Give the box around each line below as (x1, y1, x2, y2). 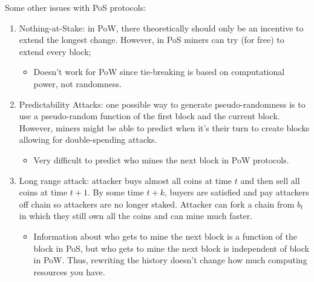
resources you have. (33, 265, 105, 278)
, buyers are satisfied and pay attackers (165, 186, 309, 198)
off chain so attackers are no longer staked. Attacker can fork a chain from (19, 197, 295, 210)
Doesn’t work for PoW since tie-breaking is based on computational (33, 65, 285, 78)
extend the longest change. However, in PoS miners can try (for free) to (19, 33, 284, 46)
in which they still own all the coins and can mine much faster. (19, 209, 253, 222)
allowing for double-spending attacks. (19, 133, 157, 146)
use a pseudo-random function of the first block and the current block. (19, 110, 280, 122)
